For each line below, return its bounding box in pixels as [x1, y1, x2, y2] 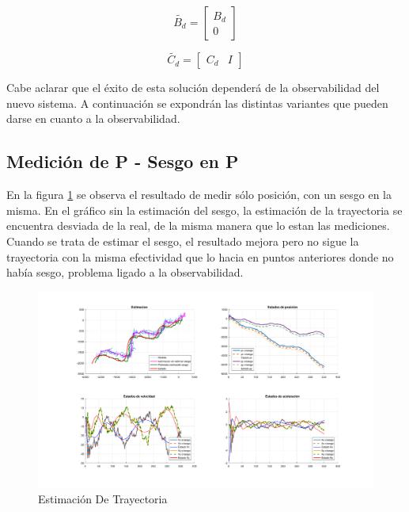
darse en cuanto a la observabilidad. [6, 110, 180, 127]
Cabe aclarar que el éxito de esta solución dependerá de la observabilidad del [6, 79, 380, 96]
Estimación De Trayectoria [38, 490, 168, 506]
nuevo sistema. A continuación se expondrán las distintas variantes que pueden [6, 94, 388, 111]
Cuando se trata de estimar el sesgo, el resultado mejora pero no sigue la [6, 232, 359, 249]
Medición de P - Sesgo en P [6, 149, 239, 174]
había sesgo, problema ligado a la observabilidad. [6, 264, 244, 281]
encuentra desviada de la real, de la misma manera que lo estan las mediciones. [6, 217, 390, 234]
